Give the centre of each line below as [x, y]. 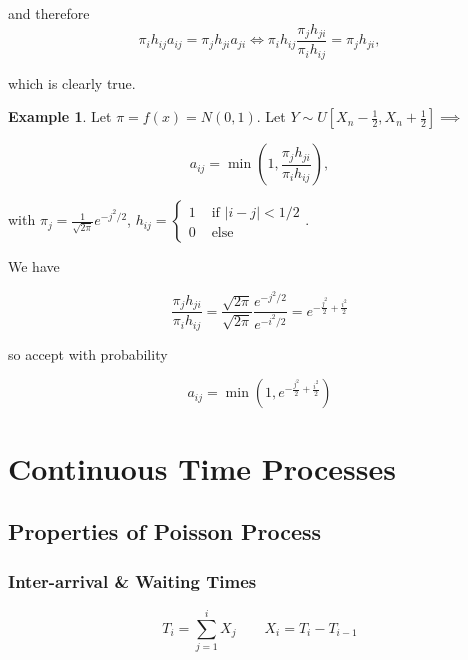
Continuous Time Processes [202, 467]
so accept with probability [88, 353]
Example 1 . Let [60, 116]
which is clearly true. [72, 82]
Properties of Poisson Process [165, 531]
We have [34, 266]
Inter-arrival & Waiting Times [132, 580]
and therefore [49, 13]
